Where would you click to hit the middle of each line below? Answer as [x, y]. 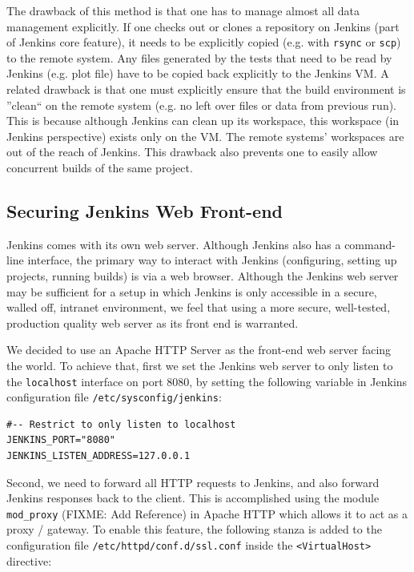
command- [370, 244]
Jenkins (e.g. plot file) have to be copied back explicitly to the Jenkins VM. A [198, 73]
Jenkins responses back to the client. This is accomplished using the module [193, 498]
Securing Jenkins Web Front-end [145, 210]
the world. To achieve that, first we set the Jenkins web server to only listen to [200, 365]
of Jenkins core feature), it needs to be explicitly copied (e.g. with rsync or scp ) [204, 42]
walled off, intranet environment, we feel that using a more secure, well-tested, [199, 307]
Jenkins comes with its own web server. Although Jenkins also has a [174, 244]
